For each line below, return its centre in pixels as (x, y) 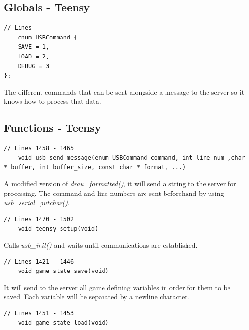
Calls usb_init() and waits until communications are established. (101, 244)
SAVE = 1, (34, 47)
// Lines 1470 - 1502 (39, 219)
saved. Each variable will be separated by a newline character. (97, 297)
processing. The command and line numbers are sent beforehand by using (114, 193)
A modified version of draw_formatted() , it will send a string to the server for (120, 183)
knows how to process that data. (52, 101)
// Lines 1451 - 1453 (39, 313)
